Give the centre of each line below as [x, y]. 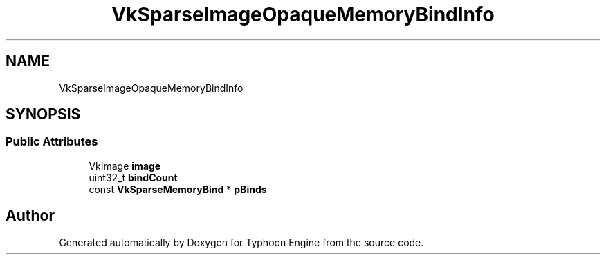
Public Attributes [52, 142]
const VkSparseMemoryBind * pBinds [178, 189]
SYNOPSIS [43, 114]
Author [30, 216]
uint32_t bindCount [133, 177]
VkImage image [125, 166]
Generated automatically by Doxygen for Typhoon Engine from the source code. [241, 242]
